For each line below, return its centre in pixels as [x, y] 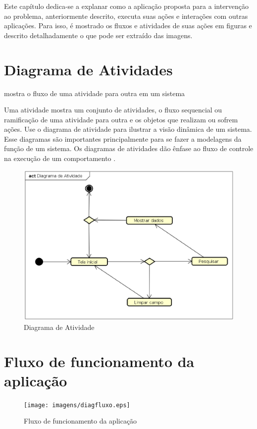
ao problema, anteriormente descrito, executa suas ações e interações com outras [126, 16]
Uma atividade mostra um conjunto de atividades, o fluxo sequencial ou [113, 110]
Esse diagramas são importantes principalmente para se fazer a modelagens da [123, 138]
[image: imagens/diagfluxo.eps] [77, 405]
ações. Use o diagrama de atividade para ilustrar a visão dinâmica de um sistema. [128, 129]
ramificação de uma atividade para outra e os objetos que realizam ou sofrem [121, 119]
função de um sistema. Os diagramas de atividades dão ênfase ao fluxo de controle [129, 148]
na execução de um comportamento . [60, 158]
